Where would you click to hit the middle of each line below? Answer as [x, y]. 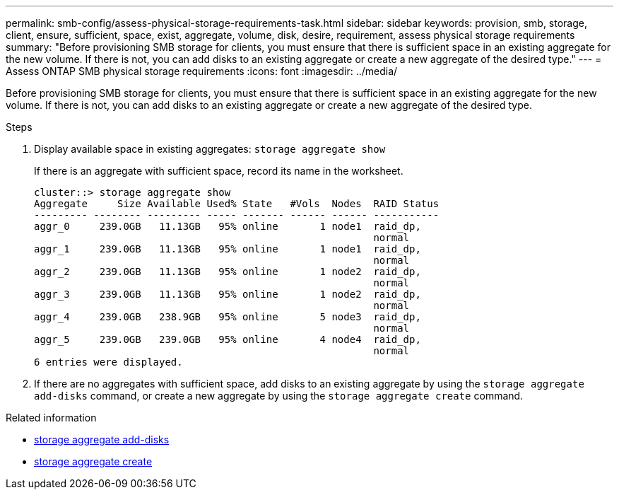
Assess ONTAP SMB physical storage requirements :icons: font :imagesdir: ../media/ [202, 71]
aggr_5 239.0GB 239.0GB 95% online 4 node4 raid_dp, [228, 339]
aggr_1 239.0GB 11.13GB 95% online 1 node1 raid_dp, [228, 249]
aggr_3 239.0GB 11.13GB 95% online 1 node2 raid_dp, [228, 294]
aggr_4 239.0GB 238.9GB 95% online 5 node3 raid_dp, [228, 317]
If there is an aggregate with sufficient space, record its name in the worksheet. [219, 171]
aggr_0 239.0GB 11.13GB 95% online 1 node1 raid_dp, [228, 226]
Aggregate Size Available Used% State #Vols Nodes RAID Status [237, 204]
